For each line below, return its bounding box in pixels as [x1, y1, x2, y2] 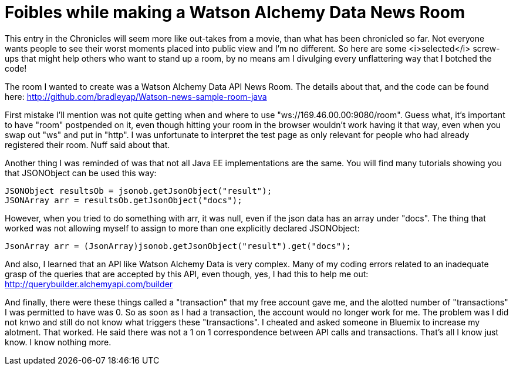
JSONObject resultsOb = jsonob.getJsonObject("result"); [5, 186, 272, 196]
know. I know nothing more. [5, 337, 112, 347]
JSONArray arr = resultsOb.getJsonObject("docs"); [5, 195, 242, 205]
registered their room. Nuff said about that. [5, 139, 170, 150]
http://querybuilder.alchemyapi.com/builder [5, 278, 173, 289]
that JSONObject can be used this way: [5, 167, 157, 178]
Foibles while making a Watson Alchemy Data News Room [5, 2, 465, 22]
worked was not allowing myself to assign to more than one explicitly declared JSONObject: [5, 223, 360, 233]
